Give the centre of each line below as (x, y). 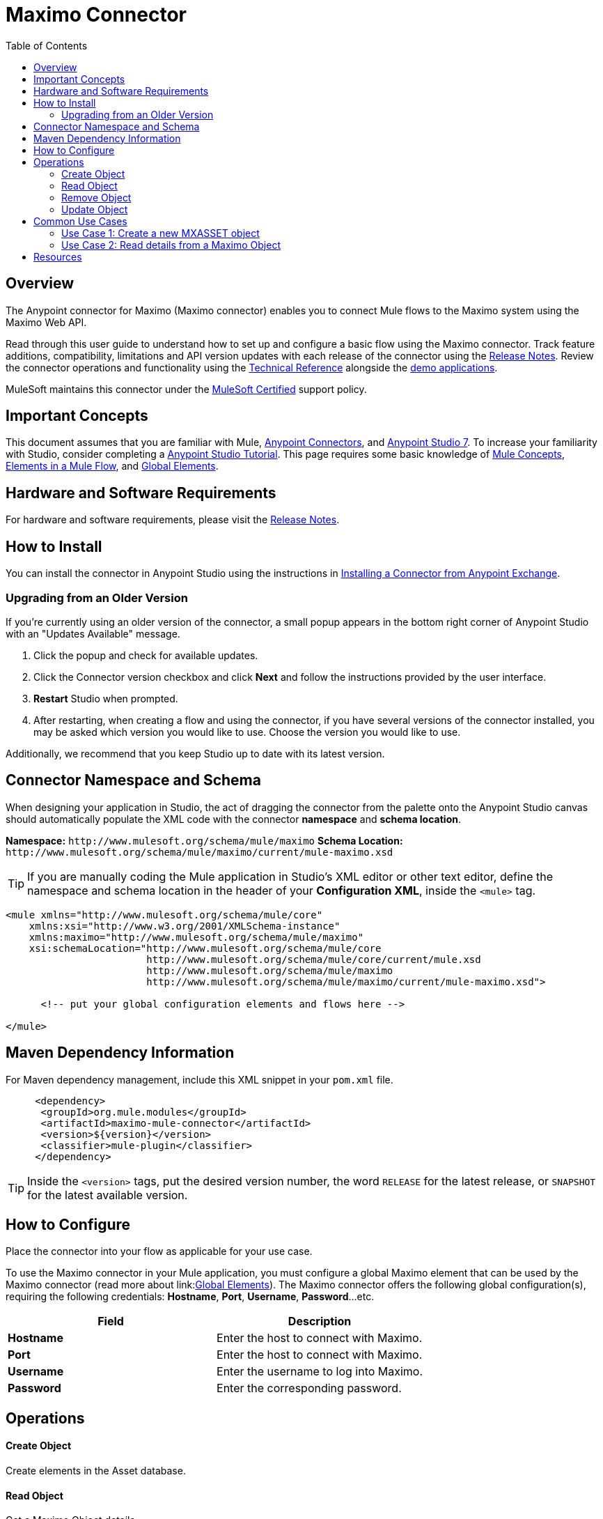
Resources (58, 256)
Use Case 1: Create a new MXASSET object (160, 233)
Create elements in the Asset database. (96, 1471)
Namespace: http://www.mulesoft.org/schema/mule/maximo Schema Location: (204, 840)
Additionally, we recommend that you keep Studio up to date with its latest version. (195, 753)
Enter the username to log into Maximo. (320, 1372)
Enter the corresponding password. (309, 1388)
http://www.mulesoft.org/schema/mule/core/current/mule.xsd (314, 959)
